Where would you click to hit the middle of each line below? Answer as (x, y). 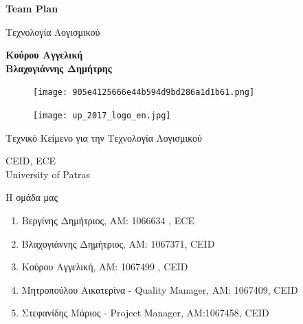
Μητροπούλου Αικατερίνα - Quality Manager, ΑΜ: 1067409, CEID (160, 289)
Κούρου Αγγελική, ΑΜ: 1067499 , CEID (105, 267)
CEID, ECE (31, 161)
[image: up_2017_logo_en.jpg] (102, 116)
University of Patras (48, 174)
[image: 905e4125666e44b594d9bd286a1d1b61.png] (144, 93)
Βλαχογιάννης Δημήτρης (59, 68)
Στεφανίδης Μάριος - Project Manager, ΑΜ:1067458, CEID (145, 313)
